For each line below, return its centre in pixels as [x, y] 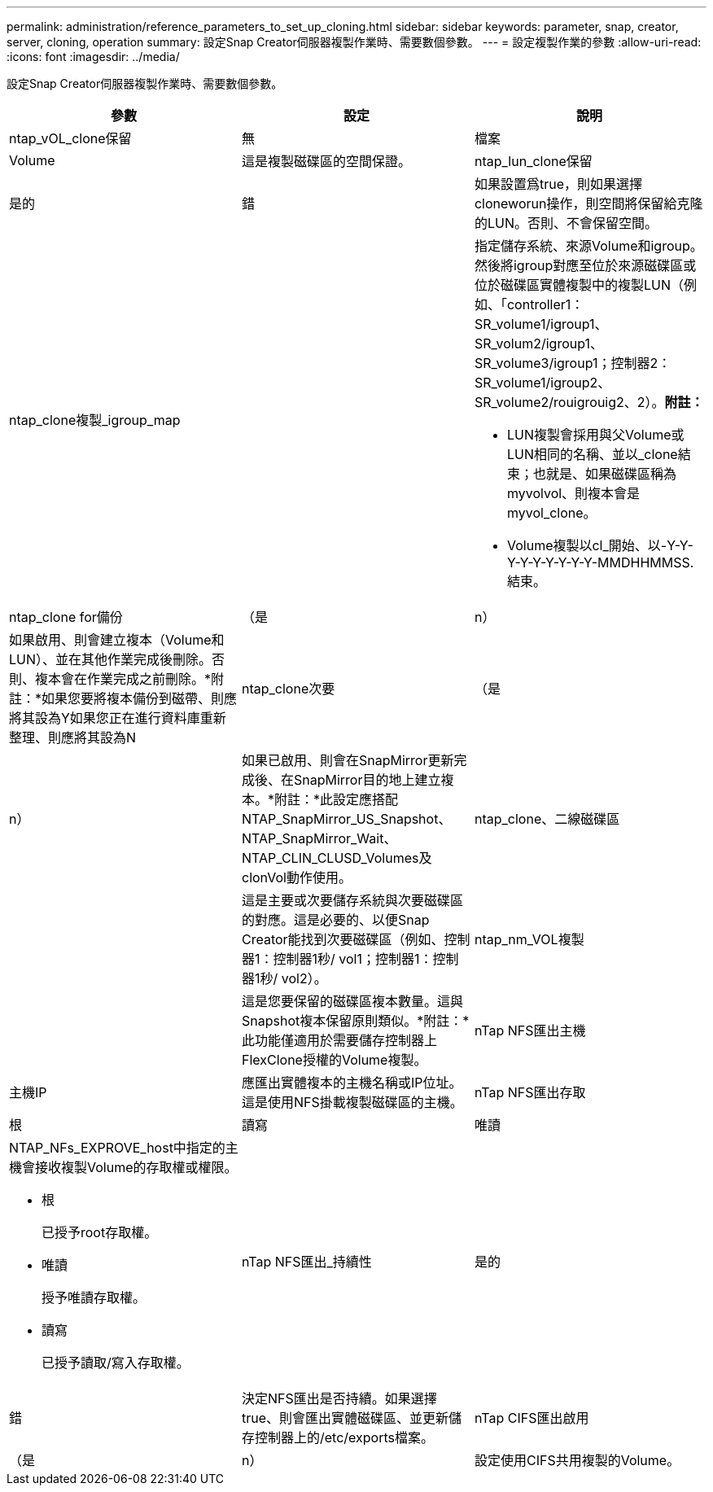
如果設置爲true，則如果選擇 [558, 184]
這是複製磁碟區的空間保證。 [326, 161]
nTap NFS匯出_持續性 [306, 1262]
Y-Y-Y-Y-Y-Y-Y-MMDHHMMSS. [600, 562]
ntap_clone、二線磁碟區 [547, 819]
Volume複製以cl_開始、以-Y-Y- [600, 545]
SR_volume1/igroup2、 [542, 383]
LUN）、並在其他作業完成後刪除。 [111, 659]
